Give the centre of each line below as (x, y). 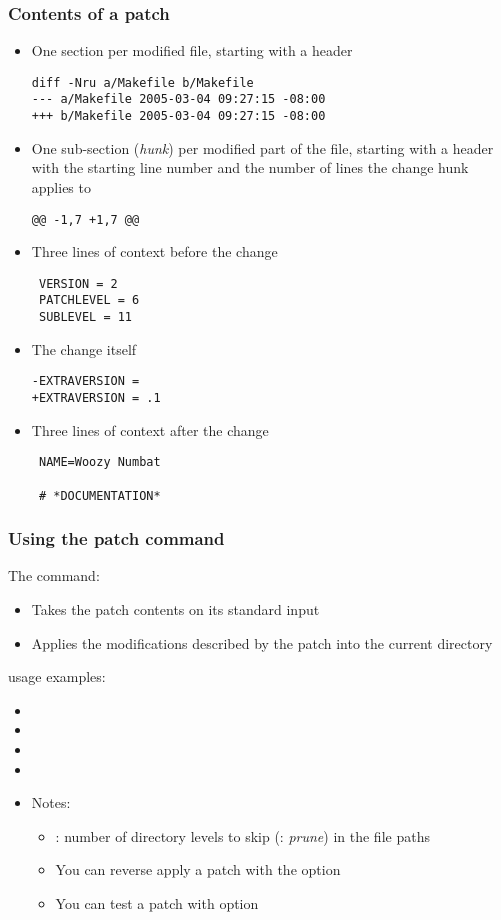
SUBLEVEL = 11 (85, 317)
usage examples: (57, 676)
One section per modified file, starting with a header (192, 50)
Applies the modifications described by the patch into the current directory (262, 642)
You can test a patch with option (157, 903)
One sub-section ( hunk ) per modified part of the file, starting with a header (262, 147)
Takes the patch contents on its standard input (175, 609)
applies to (61, 186)
